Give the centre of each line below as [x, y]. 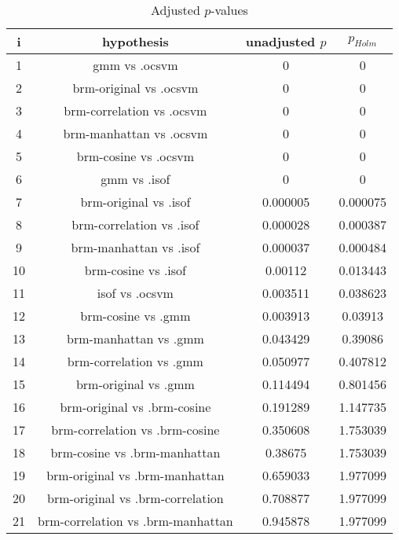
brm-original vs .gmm [135, 384]
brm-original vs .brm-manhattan [135, 475]
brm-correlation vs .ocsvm [135, 110]
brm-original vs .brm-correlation [135, 498]
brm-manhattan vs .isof [135, 247]
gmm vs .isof [135, 179]
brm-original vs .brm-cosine [135, 407]
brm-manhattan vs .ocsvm [135, 133]
